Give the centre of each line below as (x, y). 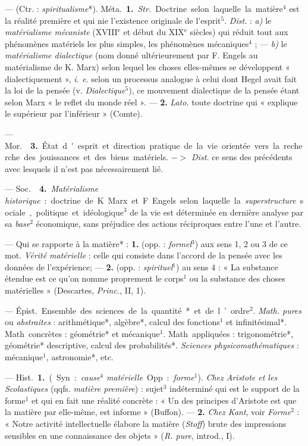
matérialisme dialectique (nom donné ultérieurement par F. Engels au (131, 55)
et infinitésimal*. (257, 322)
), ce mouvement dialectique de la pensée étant (214, 90)
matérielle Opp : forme (150, 377)
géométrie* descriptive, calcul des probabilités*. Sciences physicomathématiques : (152, 345)
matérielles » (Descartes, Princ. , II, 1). (76, 290)
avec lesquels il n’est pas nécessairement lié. (84, 168)
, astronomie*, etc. (80, 357)
